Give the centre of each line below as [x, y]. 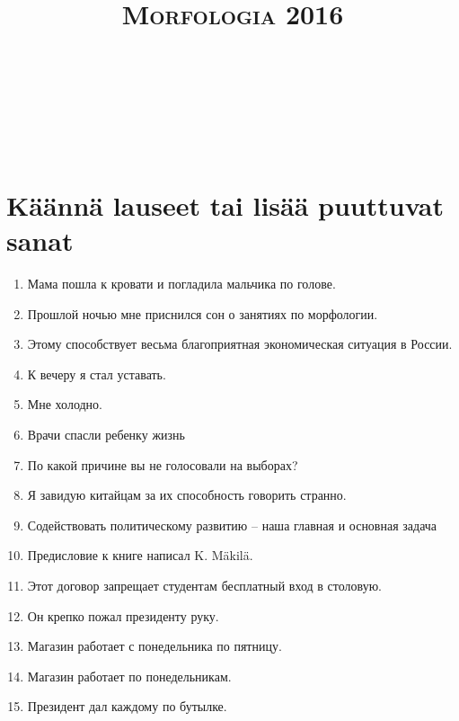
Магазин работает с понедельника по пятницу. [154, 646]
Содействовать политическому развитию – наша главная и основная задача [232, 525]
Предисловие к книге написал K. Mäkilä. [140, 555]
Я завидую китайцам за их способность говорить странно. [187, 495]
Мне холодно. [65, 404]
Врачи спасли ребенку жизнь [106, 435]
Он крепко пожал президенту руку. [123, 615]
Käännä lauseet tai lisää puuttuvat [225, 205]
